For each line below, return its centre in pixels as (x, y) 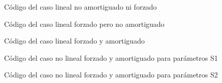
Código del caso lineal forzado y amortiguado (74, 41)
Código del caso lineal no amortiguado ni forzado (81, 7)
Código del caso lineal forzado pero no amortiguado (84, 24)
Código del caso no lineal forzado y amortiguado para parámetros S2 (111, 75)
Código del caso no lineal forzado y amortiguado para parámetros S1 (111, 57)
